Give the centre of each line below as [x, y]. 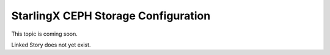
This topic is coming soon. [44, 34]
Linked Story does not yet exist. [51, 45]
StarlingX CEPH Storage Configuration [111, 16]
